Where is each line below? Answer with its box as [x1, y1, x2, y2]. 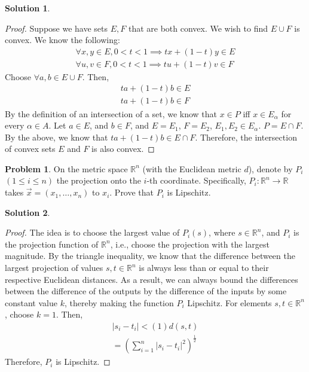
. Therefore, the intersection [195, 130, 297, 143]
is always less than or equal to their [139, 261, 269, 274]
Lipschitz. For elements [187, 296, 272, 309]
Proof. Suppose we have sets [5, 22, 108, 34]
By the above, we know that [5, 130, 108, 143]
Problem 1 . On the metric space [5, 162, 128, 175]
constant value [5, 296, 57, 309]
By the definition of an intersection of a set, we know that [5, 107, 218, 120]
